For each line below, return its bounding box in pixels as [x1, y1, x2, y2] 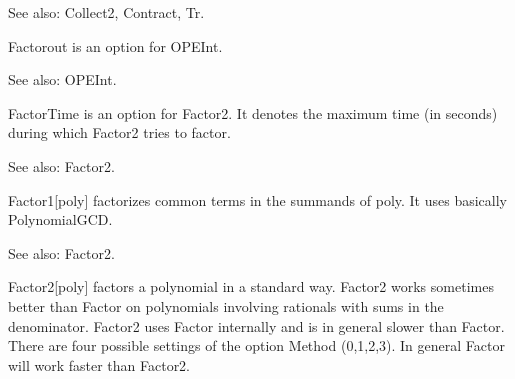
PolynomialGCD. [8, 209, 113, 230]
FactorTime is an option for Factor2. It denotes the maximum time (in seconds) [8, 102, 498, 123]
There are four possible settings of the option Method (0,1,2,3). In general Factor [8, 335, 505, 356]
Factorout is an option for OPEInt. [8, 35, 223, 56]
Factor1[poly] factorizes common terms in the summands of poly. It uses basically [8, 189, 508, 210]
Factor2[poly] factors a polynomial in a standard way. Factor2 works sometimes [8, 276, 494, 297]
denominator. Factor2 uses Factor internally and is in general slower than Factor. [8, 315, 505, 336]
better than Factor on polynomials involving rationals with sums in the [8, 295, 444, 316]
